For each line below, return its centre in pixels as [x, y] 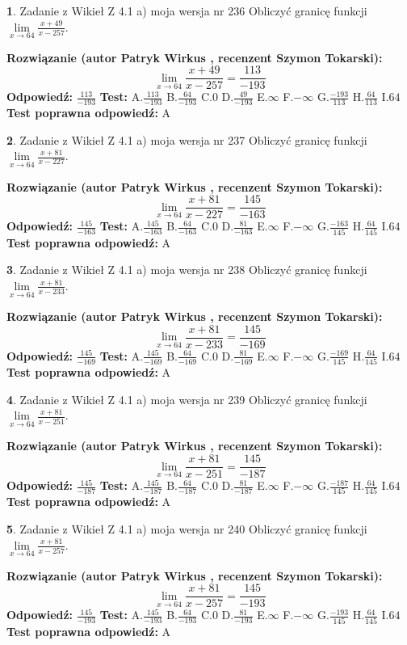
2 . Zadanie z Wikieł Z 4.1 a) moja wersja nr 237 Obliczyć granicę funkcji [187, 139]
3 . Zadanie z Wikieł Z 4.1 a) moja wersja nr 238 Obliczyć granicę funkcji [187, 270]
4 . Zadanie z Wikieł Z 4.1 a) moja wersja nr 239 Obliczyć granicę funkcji [187, 399]
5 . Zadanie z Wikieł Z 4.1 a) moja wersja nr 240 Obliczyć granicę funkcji [187, 529]
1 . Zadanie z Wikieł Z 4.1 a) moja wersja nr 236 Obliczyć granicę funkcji [187, 11]
